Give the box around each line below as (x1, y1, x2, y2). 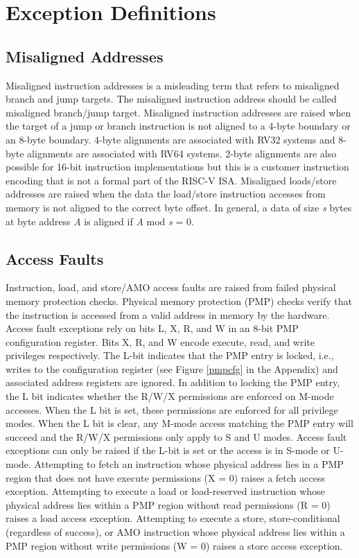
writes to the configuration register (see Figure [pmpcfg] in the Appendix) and (6, 361, 338, 376)
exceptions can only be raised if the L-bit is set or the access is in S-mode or (6, 443, 330, 457)
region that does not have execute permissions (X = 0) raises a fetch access (6, 470, 325, 485)
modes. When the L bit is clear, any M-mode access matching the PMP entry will (6, 416, 353, 430)
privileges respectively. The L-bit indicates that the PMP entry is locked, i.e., (6, 348, 334, 363)
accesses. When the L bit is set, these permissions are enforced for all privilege (6, 402, 338, 417)
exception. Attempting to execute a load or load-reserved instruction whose (6, 484, 325, 498)
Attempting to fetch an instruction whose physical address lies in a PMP (34, 457, 344, 471)
